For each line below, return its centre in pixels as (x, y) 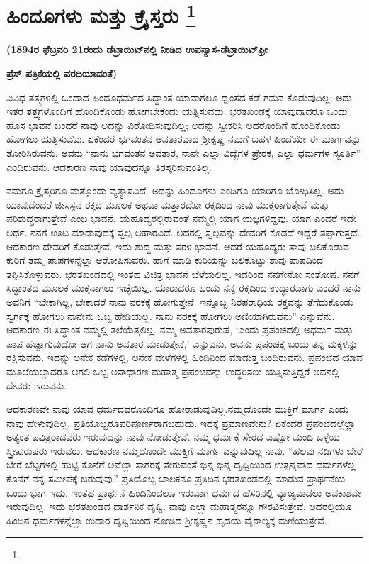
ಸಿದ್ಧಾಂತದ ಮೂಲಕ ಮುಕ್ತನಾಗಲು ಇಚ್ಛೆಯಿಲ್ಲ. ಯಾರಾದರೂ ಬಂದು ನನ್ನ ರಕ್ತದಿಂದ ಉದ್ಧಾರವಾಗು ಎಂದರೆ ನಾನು (184, 288)
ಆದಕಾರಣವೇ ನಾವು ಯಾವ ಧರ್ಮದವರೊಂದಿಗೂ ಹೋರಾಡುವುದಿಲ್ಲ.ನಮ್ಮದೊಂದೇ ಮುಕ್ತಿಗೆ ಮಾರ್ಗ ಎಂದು (178, 409)
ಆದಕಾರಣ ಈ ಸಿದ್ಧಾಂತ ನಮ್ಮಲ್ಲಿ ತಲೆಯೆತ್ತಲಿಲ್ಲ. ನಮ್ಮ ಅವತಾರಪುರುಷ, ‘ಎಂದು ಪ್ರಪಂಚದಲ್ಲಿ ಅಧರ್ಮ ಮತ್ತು (180, 330)
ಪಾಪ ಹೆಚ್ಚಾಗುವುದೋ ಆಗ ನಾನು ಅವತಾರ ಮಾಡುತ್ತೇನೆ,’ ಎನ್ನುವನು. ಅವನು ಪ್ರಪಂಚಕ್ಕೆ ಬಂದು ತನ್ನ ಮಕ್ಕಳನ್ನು (182, 343)
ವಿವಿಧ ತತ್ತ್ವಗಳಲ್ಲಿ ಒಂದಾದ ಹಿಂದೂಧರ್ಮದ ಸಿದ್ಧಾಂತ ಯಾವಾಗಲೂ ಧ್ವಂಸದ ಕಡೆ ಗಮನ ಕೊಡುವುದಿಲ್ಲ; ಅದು (179, 97)
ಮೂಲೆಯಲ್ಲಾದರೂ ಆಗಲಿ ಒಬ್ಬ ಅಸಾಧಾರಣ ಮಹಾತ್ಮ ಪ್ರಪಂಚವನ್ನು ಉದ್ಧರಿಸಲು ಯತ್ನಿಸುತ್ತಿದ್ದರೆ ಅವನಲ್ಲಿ (173, 371)
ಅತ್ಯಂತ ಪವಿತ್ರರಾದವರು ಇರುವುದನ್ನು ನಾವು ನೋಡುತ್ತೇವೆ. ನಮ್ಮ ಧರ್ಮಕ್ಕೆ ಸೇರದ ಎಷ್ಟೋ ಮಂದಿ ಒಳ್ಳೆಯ (173, 437)
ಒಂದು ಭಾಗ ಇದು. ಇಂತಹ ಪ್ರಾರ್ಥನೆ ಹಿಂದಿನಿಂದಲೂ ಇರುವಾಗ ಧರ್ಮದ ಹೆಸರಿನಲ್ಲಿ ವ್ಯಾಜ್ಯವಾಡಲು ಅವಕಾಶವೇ (184, 492)
